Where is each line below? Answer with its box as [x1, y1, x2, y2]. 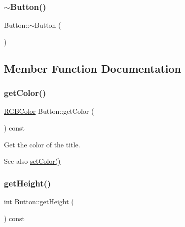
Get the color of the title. [4, 139, 80, 149]
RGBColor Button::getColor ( [4, 106, 94, 116]
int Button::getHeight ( [4, 196, 74, 206]
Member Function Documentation [4, 60, 182, 76]
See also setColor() [4, 156, 61, 166]
